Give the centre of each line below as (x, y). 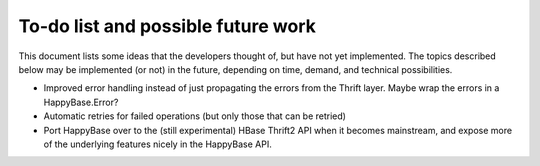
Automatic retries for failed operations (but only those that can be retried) (195, 116)
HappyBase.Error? (81, 102)
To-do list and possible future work (167, 26)
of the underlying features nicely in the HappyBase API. (157, 144)
